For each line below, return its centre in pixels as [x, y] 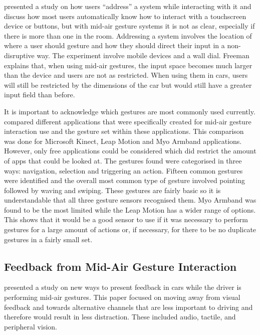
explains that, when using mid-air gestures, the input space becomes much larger [128, 65]
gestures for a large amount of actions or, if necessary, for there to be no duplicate [130, 229]
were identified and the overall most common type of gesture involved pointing [124, 180]
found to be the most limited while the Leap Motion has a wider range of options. [130, 209]
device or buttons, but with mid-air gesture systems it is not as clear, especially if [129, 26]
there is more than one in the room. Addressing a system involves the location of [128, 35]
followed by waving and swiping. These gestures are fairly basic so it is [112, 190]
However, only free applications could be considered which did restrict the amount [130, 151]
